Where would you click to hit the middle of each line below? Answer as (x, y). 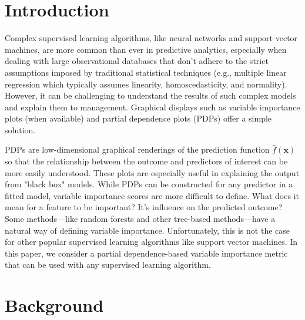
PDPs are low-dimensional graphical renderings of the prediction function (137, 149)
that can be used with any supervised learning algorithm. (108, 265)
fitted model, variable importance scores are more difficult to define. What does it (152, 195)
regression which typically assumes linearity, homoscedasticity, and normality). (146, 84)
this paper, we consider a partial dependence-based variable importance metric (146, 253)
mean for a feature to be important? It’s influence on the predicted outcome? (144, 207)
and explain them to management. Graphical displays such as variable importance (152, 107)
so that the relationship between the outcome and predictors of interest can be (146, 161)
